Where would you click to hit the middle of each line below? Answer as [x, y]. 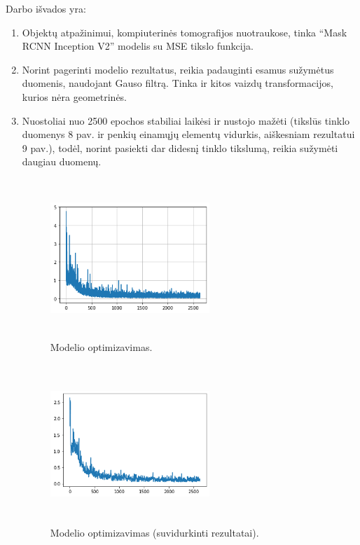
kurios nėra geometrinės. [75, 96]
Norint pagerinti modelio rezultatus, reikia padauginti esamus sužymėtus [178, 69]
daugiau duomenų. [62, 161]
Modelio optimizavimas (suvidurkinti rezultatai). [154, 533]
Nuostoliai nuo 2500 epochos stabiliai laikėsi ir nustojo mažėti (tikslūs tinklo [186, 120]
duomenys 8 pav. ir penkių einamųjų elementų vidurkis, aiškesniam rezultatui [188, 134]
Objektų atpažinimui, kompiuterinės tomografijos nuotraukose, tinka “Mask [185, 32]
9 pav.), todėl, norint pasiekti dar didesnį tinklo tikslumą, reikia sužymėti [180, 147]
